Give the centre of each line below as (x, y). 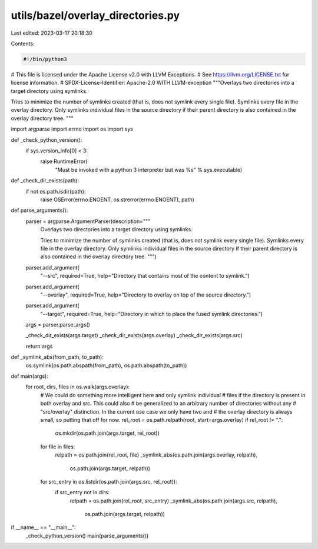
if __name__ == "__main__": (44, 527)
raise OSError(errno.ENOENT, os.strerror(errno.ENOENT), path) (117, 199)
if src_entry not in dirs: (82, 493)
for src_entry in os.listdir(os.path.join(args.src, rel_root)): (109, 481)
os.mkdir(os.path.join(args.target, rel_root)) (107, 433)
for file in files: (58, 447)
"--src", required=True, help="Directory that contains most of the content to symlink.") (145, 276)
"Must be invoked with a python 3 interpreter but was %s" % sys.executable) (149, 169)
